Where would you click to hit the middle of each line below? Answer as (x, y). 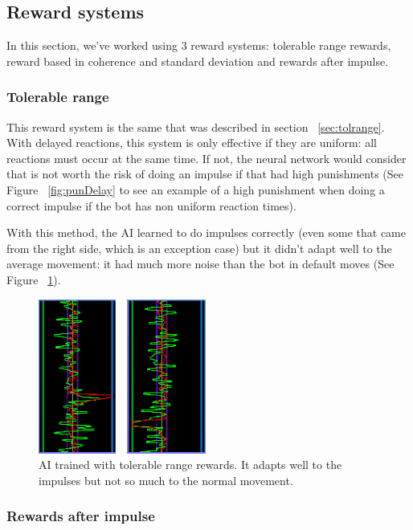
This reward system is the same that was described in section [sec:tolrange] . (196, 126)
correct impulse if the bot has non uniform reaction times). (151, 205)
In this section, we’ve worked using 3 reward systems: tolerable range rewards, (199, 45)
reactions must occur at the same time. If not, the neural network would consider (206, 158)
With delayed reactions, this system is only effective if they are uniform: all (192, 143)
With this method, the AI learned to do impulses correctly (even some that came (206, 232)
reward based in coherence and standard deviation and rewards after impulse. (198, 61)
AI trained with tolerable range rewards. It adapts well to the (190, 465)
